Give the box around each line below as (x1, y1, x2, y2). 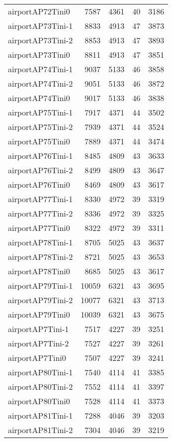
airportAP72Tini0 (8, 5, 70, 17)
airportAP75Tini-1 (8, 107, 73, 118)
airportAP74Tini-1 (8, 63, 73, 75)
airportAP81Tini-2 (8, 424, 73, 436)
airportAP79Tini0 (8, 309, 70, 320)
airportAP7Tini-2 (8, 337, 69, 349)
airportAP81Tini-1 (8, 410, 73, 421)
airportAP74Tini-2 (8, 78, 73, 89)
